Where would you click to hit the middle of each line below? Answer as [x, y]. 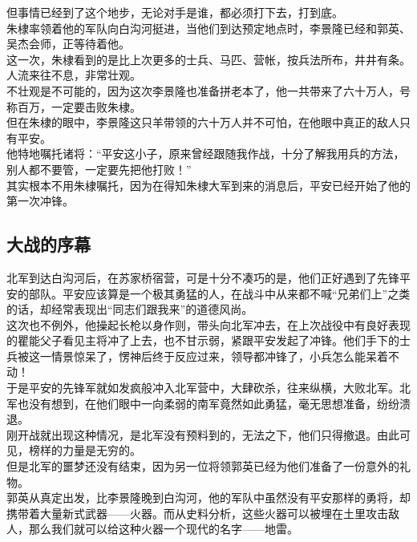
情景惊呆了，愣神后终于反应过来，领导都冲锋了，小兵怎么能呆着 [219, 356]
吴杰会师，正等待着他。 [68, 44]
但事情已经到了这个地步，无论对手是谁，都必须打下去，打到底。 [175, 12]
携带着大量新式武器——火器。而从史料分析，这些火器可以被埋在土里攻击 [197, 513]
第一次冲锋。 [40, 201]
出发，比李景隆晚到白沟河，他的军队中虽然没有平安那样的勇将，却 [236, 498]
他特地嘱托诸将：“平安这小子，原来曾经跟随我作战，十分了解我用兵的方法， [206, 154]
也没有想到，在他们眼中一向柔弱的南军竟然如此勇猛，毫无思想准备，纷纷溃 [214, 403]
